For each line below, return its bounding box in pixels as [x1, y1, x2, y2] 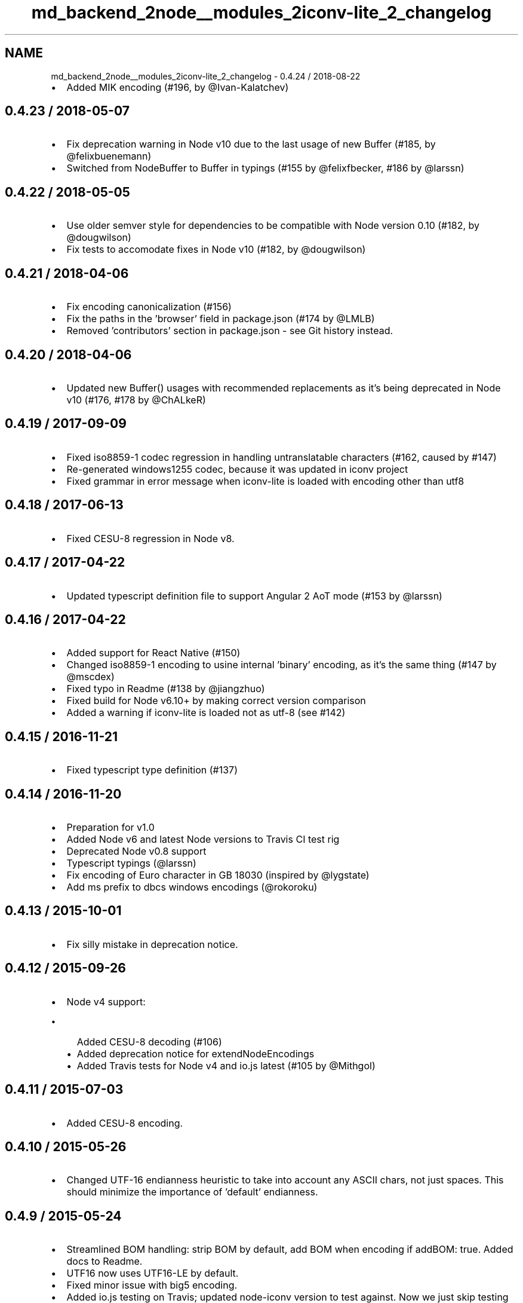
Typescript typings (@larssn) [66, 857, 196, 870]
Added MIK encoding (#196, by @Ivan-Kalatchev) [66, 81, 289, 93]
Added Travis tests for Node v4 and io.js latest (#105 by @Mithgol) [76, 1059, 376, 1072]
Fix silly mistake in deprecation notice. [66, 938, 238, 950]
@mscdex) [66, 671, 115, 683]
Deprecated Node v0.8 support [66, 845, 207, 858]
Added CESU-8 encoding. [66, 1117, 183, 1129]
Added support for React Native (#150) [66, 647, 241, 659]
